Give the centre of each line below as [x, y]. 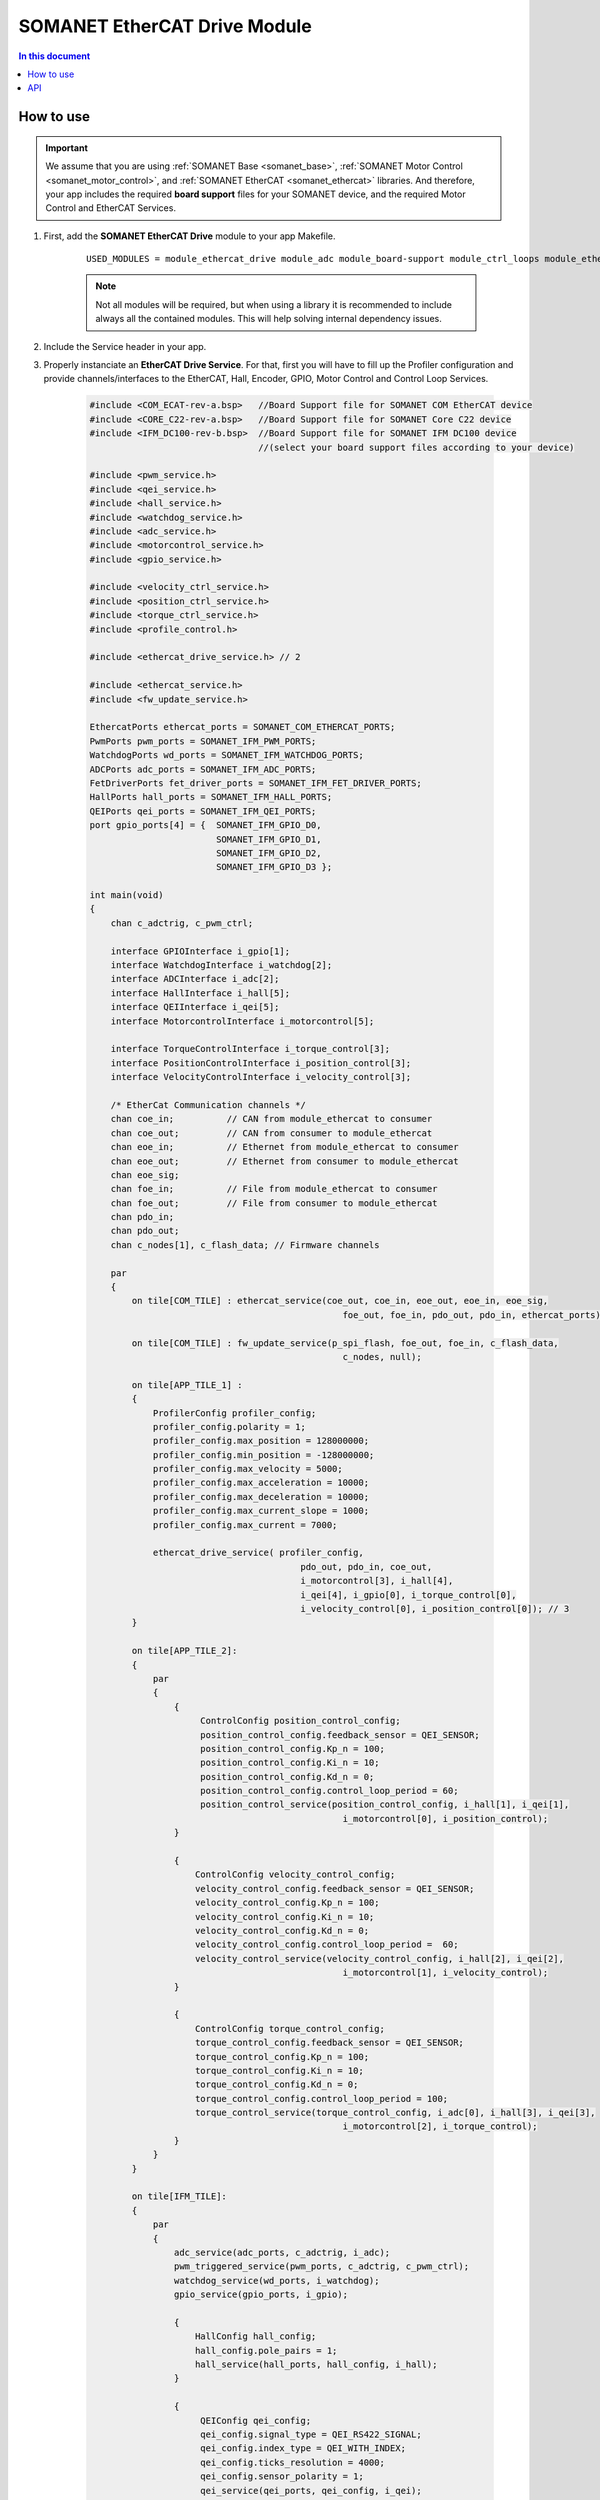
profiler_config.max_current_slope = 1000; [261, 1511]
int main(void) [126, 895]
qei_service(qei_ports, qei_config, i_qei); [311, 2490]
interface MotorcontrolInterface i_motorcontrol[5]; [242, 1021]
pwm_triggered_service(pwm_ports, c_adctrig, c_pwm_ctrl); [321, 2266]
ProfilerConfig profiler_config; [234, 1413]
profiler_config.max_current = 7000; [245, 1524]
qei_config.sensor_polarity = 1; [282, 2476]
